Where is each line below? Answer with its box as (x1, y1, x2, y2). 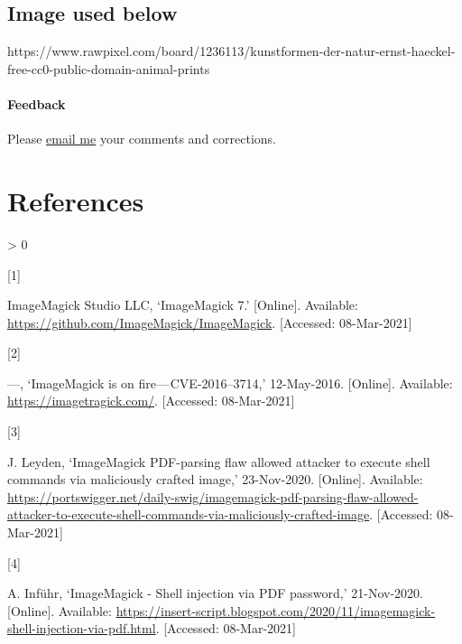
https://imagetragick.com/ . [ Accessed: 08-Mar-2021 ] (7, 391, 295, 410)
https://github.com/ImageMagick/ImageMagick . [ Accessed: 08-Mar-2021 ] (7, 313, 412, 331)
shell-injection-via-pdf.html (7, 619, 156, 638)
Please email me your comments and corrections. (7, 129, 277, 148)
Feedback (7, 94, 66, 113)
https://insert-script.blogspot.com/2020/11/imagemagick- (115, 601, 436, 620)
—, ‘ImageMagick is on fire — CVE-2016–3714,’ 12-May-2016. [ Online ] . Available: (7, 373, 453, 392)
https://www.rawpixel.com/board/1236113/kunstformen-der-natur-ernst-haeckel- (7, 42, 456, 61)
